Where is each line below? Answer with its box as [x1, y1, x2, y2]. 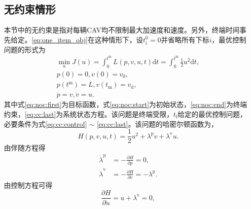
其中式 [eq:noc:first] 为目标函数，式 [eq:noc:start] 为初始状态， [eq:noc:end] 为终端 [4, 99, 247, 109]
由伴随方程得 [4, 142, 45, 153]
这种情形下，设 [94, 34, 143, 44]
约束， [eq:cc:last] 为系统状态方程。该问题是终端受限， [4, 108, 174, 119]
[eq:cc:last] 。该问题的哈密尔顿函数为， [97, 118, 218, 129]
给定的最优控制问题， [178, 108, 247, 119]
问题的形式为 [4, 44, 45, 54]
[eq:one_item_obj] [32, 34, 88, 44]
